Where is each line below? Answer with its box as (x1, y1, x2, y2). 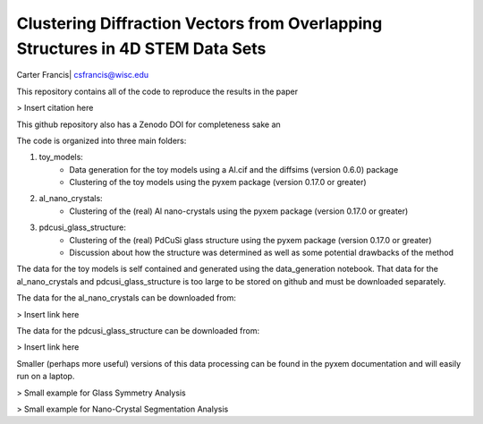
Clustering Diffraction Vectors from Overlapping (16, 13, 383, 33)
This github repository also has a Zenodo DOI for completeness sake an (16, 119, 281, 130)
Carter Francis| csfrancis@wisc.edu (16, 70, 149, 81)
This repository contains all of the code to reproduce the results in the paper (16, 86, 299, 97)
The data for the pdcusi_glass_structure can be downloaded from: (16, 325, 259, 335)
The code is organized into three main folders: (16, 135, 187, 146)
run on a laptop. (16, 371, 75, 382)
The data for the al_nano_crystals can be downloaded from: (16, 293, 237, 303)
